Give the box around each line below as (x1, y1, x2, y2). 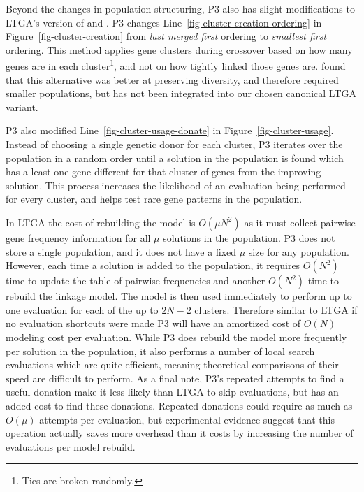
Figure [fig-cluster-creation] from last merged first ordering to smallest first (6, 29, 327, 43)
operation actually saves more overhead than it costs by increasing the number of (6, 426, 354, 440)
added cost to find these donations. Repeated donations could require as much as (6, 398, 353, 412)
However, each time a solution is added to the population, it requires (6, 258, 300, 273)
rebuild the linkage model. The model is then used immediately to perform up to (6, 289, 352, 303)
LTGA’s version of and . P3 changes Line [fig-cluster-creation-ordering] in (6, 15, 322, 29)
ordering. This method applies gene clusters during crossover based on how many (6, 42, 353, 57)
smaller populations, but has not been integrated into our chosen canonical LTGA (6, 86, 357, 101)
